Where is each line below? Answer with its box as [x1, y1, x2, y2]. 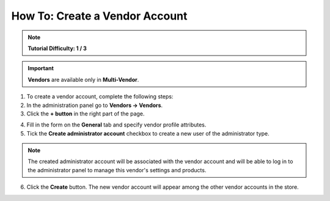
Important [28, 65, 54, 72]
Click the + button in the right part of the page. [26, 110, 145, 117]
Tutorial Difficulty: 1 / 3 [28, 45, 87, 52]
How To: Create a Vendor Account [11, 9, 188, 23]
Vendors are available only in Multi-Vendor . [28, 76, 139, 83]
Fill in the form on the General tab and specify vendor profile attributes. [26, 121, 207, 128]
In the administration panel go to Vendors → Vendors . [26, 101, 163, 109]
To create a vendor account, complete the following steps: [26, 93, 174, 100]
